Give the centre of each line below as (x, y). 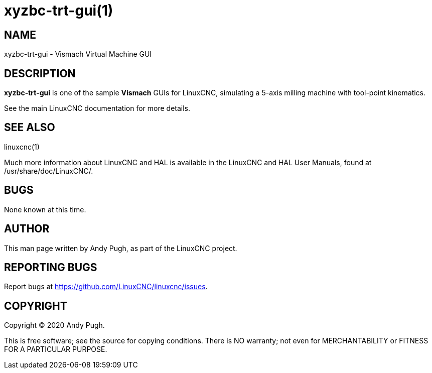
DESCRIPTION (40, 73)
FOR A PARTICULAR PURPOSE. (56, 349)
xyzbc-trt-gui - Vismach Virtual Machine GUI (78, 54)
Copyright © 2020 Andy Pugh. (54, 325)
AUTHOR (27, 229)
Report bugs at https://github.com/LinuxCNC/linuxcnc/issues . (106, 287)
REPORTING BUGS (51, 267)
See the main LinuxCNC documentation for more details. (97, 108)
